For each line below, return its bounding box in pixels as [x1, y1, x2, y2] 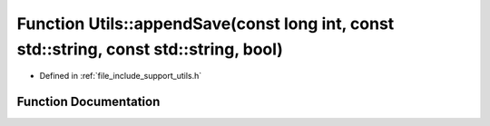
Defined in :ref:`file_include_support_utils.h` [39, 71, 202, 82]
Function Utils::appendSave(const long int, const [16, 14, 395, 34]
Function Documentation [16, 94, 161, 110]
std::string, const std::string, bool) [16, 39, 283, 59]
